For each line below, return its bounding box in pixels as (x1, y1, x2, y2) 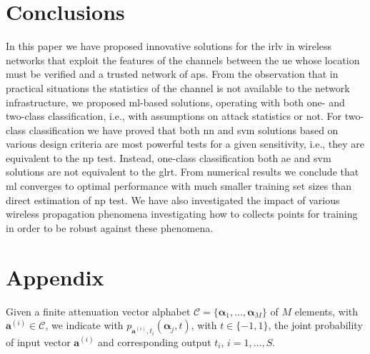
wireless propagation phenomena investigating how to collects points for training (6, 206, 358, 221)
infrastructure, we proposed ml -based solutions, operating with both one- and (6, 94, 345, 109)
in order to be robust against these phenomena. (6, 220, 214, 235)
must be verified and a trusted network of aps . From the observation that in (6, 66, 339, 81)
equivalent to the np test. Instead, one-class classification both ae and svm (6, 150, 331, 165)
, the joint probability (268, 318, 363, 333)
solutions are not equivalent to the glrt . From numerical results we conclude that (6, 164, 359, 179)
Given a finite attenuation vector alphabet (6, 303, 191, 318)
